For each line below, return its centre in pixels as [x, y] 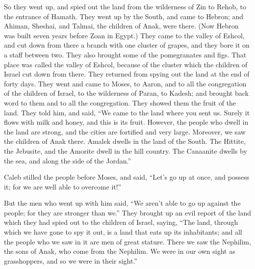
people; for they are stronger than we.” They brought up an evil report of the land [127, 212]
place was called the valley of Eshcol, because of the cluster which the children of [126, 64]
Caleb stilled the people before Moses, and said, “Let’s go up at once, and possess [127, 177]
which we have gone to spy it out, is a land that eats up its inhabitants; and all [123, 232]
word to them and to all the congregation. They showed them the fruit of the [120, 102]
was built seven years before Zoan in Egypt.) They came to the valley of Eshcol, [124, 35]
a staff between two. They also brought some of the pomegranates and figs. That [125, 54]
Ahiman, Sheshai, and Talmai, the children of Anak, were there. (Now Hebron [121, 26]
